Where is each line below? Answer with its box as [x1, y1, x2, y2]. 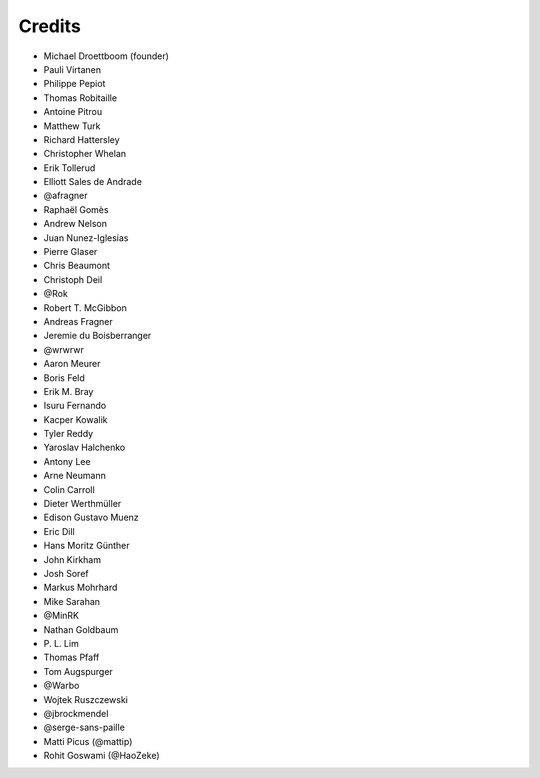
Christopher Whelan [43, 148, 127, 160]
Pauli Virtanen [43, 63, 102, 75]
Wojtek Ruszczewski [43, 693, 129, 705]
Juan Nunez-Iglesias [43, 231, 129, 244]
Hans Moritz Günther [43, 540, 130, 552]
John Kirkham [43, 553, 102, 565]
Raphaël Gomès [43, 203, 109, 215]
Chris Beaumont [43, 260, 110, 272]
